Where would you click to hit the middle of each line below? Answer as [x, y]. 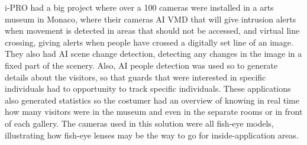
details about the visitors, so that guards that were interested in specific [135, 77]
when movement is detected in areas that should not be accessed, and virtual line [152, 30]
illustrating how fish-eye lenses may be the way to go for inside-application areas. [152, 135]
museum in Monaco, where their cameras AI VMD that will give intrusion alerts [151, 19]
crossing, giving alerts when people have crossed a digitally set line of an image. [149, 42]
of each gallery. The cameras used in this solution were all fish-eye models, [139, 123]
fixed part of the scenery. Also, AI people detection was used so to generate [141, 65]
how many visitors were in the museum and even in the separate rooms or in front [154, 112]
